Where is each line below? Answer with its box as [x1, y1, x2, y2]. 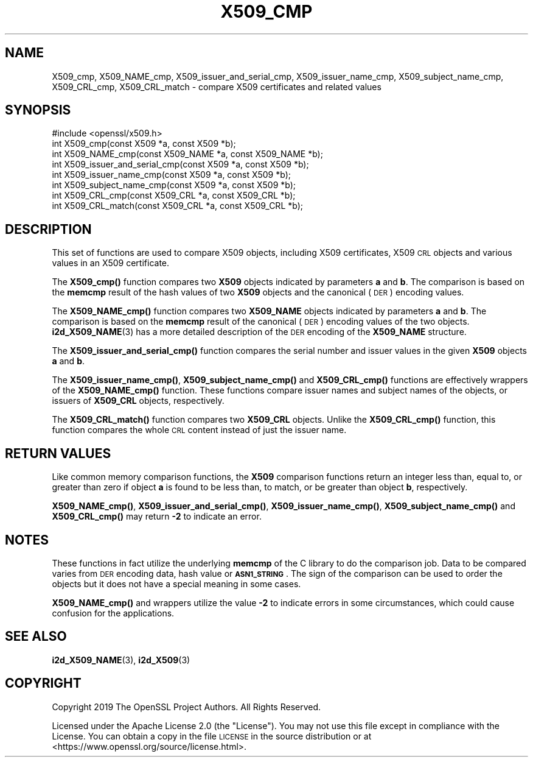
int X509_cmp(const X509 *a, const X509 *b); [52, 138, 236, 149]
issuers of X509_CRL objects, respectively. [52, 395, 225, 406]
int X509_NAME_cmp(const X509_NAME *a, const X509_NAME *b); [52, 149, 323, 160]
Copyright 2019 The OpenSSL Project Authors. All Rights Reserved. [52, 701, 321, 712]
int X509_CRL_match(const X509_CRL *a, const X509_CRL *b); [52, 200, 303, 211]
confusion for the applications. [52, 607, 175, 618]
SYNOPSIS [5, 102, 71, 118]
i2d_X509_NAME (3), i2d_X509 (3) [52, 654, 190, 665]
